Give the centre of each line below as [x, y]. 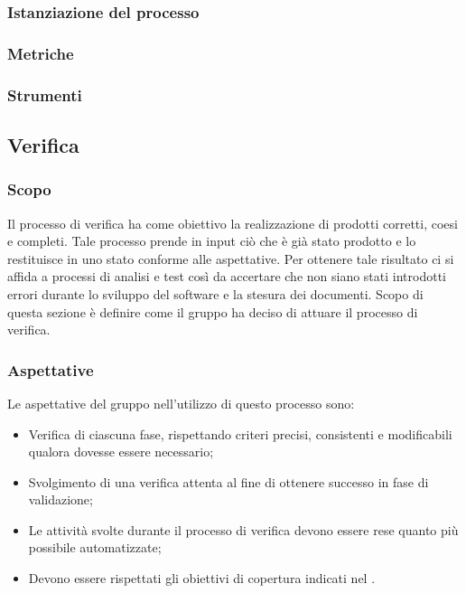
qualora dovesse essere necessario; [121, 452]
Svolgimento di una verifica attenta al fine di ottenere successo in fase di [228, 481]
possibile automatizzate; [95, 547]
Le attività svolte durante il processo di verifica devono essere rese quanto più [243, 529]
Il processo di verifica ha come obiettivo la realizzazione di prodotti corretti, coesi [233, 223]
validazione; [61, 499]
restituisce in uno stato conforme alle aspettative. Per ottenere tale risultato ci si [231, 258]
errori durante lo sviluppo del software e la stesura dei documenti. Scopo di [215, 293]
